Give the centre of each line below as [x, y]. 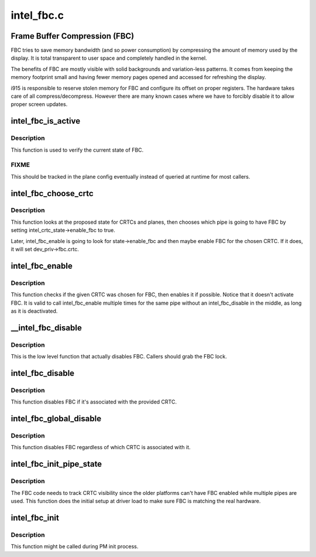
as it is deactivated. [34, 311]
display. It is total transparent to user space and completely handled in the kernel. [109, 58]
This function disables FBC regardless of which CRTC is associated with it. [101, 447]
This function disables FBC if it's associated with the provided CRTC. [94, 402]
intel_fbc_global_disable [56, 419]
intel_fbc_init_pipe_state [56, 464]
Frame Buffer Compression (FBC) [73, 36]
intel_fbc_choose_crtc [52, 193]
